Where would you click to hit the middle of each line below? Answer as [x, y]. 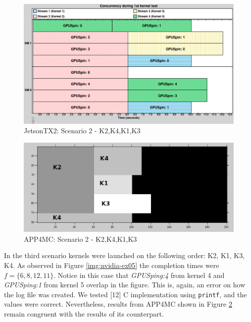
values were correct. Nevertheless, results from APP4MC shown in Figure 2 [118, 304]
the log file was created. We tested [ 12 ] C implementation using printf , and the [125, 294]
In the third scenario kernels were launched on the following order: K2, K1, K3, [125, 255]
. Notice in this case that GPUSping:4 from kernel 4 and [139, 275]
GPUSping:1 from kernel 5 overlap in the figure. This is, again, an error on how [125, 285]
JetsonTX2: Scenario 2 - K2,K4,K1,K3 [82, 131]
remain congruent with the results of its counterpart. [84, 313]
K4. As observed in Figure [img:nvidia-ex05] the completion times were [112, 265]
